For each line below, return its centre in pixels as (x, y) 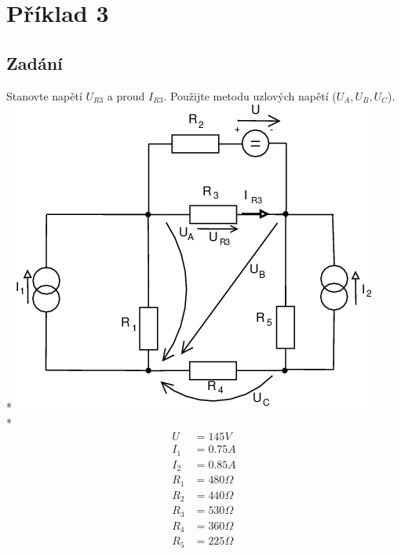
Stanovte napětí (44, 95)
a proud (126, 95)
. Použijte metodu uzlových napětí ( (250, 95)
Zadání (35, 62)
